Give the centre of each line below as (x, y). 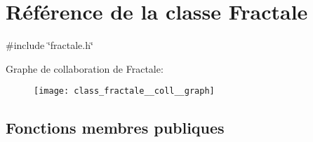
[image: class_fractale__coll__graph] (124, 91)
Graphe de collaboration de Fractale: (85, 68)
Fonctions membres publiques (115, 128)
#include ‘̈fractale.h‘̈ (49, 45)
